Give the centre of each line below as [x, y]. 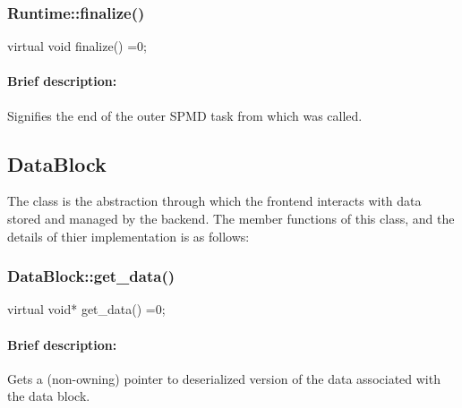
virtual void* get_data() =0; [86, 309]
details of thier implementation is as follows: [128, 236]
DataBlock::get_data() [91, 276]
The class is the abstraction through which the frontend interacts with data [214, 201]
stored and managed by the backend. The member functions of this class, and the [231, 218]
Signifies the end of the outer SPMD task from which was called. [185, 115]
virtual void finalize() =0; [77, 46]
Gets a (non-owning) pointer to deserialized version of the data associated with [224, 378]
